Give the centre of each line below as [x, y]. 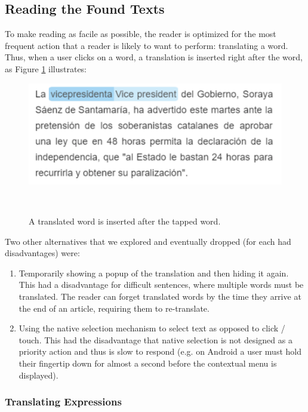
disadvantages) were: [42, 253]
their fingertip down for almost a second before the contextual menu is [148, 363]
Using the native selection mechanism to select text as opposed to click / [152, 328]
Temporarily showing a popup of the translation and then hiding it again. [154, 273]
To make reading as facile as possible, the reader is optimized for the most [141, 34]
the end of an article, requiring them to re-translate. [114, 308]
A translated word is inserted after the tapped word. [125, 221]
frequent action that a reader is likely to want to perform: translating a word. [147, 45]
